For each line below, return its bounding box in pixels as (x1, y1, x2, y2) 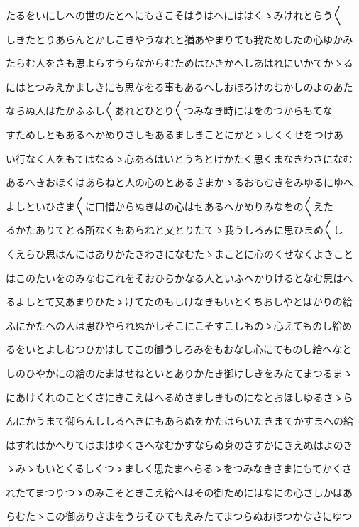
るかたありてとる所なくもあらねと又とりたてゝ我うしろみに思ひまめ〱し (6, 222, 343, 237)
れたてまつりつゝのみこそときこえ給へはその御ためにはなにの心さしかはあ (6, 484, 353, 499)
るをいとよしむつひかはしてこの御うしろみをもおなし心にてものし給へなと (6, 342, 353, 357)
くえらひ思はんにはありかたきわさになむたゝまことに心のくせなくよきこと (6, 246, 353, 261)
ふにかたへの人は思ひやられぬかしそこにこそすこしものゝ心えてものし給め (6, 317, 353, 332)
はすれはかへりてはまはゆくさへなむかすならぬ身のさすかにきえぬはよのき (6, 437, 353, 452)
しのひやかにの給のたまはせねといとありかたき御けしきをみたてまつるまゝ (6, 365, 353, 380)
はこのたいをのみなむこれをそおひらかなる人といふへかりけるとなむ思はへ (6, 270, 353, 285)
